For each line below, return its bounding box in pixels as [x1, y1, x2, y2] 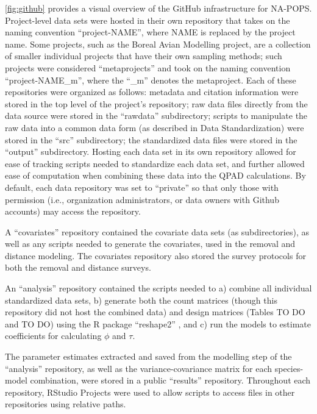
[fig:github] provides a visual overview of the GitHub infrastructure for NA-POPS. [5, 2, 312, 14]
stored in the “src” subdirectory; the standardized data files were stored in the [5, 133, 297, 146]
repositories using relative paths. [5, 398, 126, 410]
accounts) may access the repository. [5, 205, 141, 218]
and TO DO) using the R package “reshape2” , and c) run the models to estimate [5, 317, 312, 330]
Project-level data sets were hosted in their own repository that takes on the [5, 13, 290, 26]
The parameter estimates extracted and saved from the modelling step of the [5, 350, 292, 363]
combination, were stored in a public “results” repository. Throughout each [30, 374, 311, 387]
